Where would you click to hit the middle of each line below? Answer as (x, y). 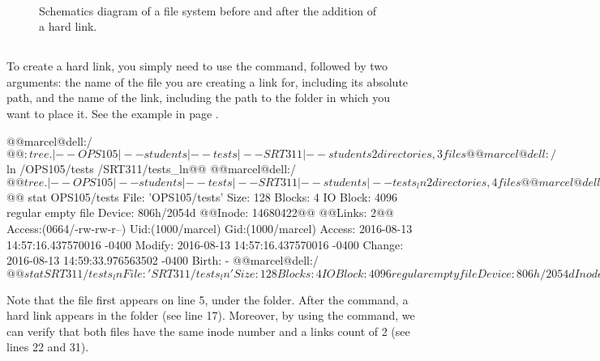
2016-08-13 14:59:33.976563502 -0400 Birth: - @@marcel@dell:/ (163, 260)
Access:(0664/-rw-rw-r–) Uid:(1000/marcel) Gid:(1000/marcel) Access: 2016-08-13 (210, 228)
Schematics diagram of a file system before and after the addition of (208, 10)
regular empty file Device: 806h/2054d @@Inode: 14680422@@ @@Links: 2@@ (200, 212)
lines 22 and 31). (48, 347)
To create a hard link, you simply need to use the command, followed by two (197, 66)
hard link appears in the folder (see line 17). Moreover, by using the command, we (211, 315)
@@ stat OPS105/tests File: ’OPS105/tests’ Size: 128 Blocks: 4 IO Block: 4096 (202, 196)
